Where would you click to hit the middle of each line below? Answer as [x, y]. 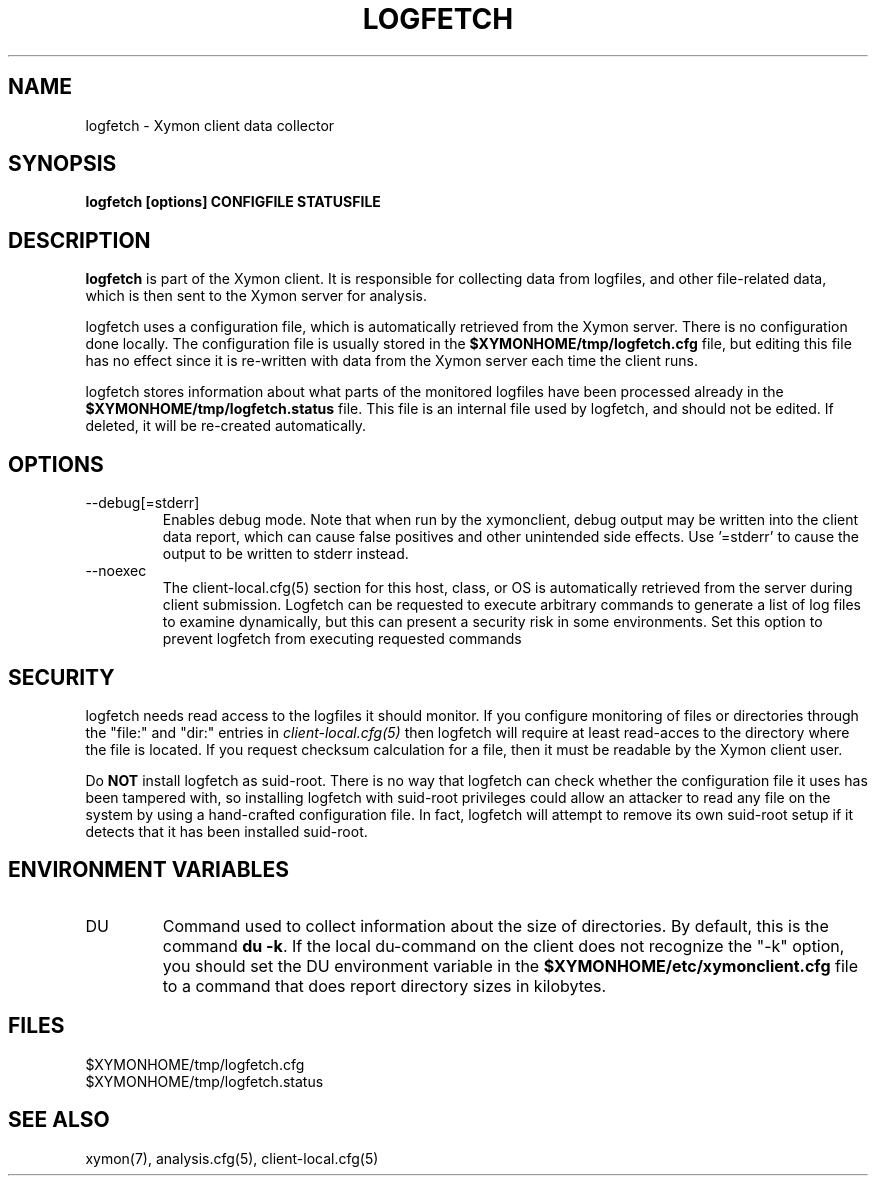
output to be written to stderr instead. [285, 554]
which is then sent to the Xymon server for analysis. [256, 296]
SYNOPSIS [62, 164]
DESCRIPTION [79, 240]
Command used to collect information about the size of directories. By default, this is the [495, 925]
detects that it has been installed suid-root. [226, 831]
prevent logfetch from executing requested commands [342, 639]
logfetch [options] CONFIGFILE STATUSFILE [233, 202]
